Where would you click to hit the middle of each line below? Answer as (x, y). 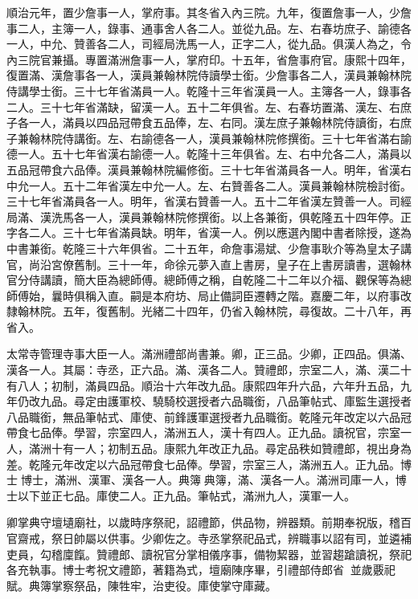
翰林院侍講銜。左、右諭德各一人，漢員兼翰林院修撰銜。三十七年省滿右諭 (220, 138)
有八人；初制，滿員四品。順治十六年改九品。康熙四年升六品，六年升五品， (203, 385)
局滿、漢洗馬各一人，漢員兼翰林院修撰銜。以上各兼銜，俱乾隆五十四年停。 (203, 216)
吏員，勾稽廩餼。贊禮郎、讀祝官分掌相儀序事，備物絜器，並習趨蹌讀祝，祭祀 (209, 554)
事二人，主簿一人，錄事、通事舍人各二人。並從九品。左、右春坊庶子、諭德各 (209, 28)
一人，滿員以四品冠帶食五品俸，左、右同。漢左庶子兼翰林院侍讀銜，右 (214, 122)
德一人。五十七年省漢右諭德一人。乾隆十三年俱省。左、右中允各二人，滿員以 (209, 154)
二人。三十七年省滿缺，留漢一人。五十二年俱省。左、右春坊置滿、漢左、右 (203, 106)
